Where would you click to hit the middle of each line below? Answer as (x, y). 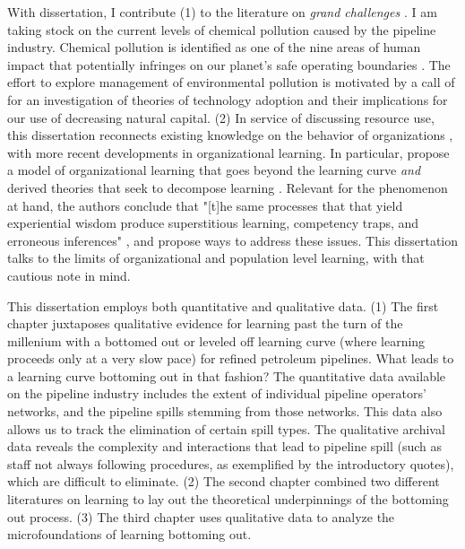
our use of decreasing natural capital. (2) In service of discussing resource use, (221, 117)
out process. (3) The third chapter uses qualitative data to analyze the (201, 516)
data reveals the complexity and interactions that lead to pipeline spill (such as (225, 446)
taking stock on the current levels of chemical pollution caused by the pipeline (222, 29)
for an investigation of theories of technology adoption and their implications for (228, 99)
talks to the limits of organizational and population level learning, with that (216, 258)
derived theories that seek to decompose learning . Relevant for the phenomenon (228, 187)
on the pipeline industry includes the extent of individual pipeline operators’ (217, 393)
